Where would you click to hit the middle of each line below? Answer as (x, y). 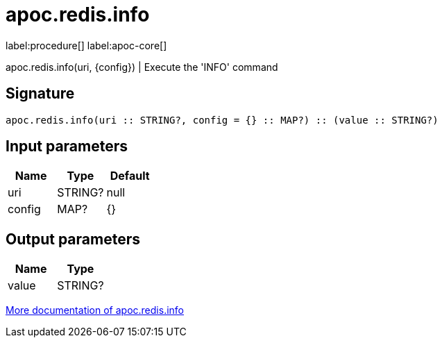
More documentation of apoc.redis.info (95, 310)
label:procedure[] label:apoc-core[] (86, 45)
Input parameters (67, 147)
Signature (40, 94)
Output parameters (73, 239)
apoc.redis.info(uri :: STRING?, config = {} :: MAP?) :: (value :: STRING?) (222, 120)
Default (130, 176)
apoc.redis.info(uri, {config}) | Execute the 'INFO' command (142, 67)
